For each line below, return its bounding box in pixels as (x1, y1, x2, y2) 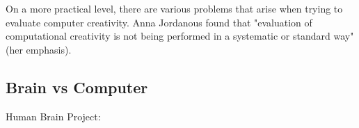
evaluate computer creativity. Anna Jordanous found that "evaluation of (6, 15, 312, 29)
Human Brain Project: (6, 109, 101, 123)
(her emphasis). (6, 42, 72, 56)
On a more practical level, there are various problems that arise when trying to (6, 1, 343, 15)
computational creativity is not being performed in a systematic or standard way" (6, 29, 354, 43)
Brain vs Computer (6, 76, 148, 97)
